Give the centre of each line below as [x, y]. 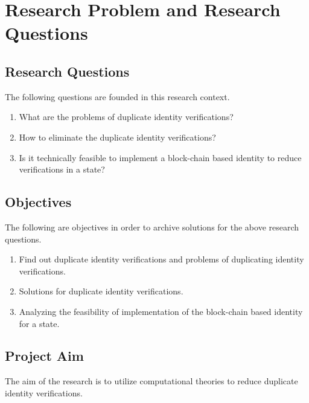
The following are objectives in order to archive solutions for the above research [152, 227]
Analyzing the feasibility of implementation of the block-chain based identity [161, 311]
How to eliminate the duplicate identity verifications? [117, 137]
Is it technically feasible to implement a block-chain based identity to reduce [160, 157]
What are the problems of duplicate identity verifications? [126, 117]
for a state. [39, 323]
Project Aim [44, 356]
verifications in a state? [62, 169]
